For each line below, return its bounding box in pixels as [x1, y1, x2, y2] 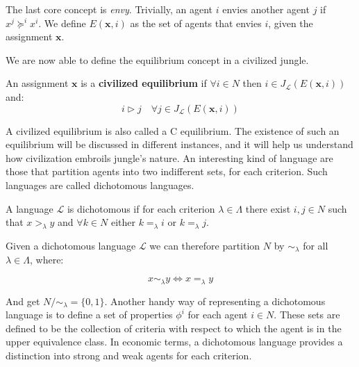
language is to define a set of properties [6, 307, 173, 322]
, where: [29, 252, 64, 266]
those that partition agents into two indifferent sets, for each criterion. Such [6, 164, 328, 179]
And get [6, 293, 40, 308]
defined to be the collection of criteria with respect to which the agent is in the [6, 320, 342, 335]
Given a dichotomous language [6, 238, 136, 252]
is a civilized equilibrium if [81, 76, 207, 90]
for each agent [187, 307, 248, 322]
